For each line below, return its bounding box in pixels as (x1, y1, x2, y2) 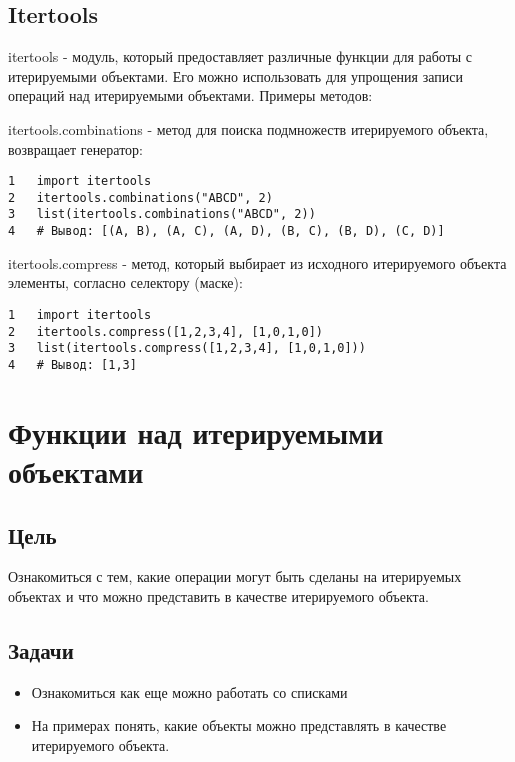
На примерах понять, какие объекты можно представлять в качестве (31, 715, 447, 736)
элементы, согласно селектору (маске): (8, 272, 243, 293)
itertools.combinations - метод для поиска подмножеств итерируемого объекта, (8, 118, 489, 139)
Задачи (8, 634, 74, 665)
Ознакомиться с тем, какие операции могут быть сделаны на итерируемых (8, 566, 462, 587)
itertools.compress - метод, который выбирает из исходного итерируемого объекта (8, 252, 507, 273)
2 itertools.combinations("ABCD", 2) (8, 190, 273, 205)
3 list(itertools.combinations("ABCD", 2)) (8, 207, 316, 222)
